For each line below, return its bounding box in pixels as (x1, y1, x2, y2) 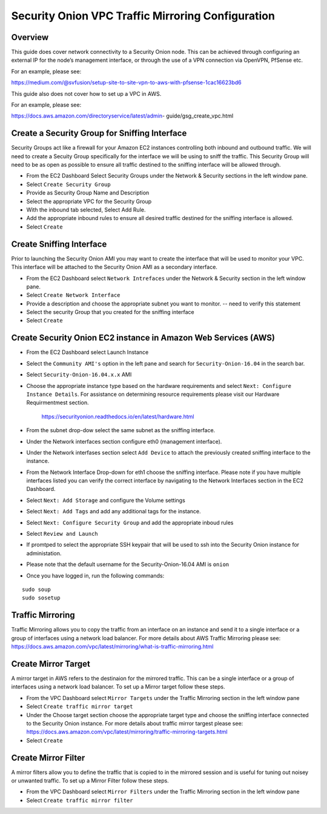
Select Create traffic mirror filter (26, 796, 133, 804)
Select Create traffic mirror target (26, 703, 133, 710)
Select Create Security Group (26, 181, 111, 188)
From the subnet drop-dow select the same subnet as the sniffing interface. (26, 427, 216, 434)
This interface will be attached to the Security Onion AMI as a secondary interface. (11, 264, 218, 271)
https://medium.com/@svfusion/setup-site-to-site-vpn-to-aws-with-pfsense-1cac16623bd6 (11, 79, 242, 86)
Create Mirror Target (11, 658, 91, 669)
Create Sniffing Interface (11, 239, 107, 249)
